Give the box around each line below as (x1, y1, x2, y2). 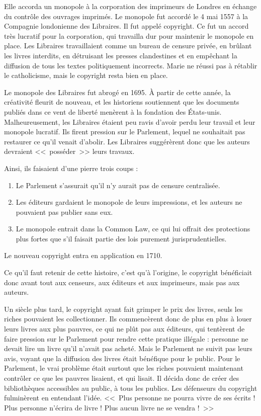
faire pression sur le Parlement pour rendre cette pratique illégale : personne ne (4, 333, 248, 344)
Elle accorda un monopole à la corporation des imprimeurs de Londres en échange (4, 1, 257, 11)
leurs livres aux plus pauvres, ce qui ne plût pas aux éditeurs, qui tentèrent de (4, 323, 245, 334)
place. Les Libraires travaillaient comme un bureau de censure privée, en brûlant (4, 40, 252, 51)
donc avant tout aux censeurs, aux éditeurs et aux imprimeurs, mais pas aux (4, 277, 240, 287)
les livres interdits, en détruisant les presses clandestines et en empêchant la (4, 50, 237, 60)
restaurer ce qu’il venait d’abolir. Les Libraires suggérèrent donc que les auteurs (4, 136, 250, 146)
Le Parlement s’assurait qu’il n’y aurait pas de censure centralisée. (16, 180, 220, 190)
